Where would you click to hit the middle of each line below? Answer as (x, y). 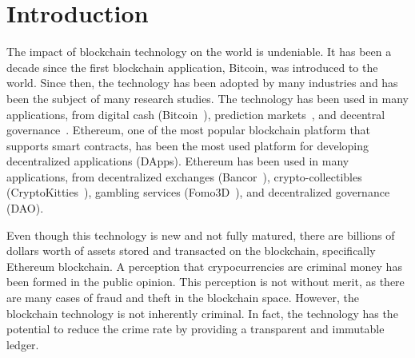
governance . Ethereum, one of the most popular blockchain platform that (189, 130)
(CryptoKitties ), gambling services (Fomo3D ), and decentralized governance (198, 192)
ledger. (23, 344)
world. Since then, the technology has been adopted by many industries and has (202, 83)
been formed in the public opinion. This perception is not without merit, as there (206, 282)
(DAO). (25, 208)
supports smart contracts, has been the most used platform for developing (188, 145)
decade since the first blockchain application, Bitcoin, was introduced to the (192, 67)
